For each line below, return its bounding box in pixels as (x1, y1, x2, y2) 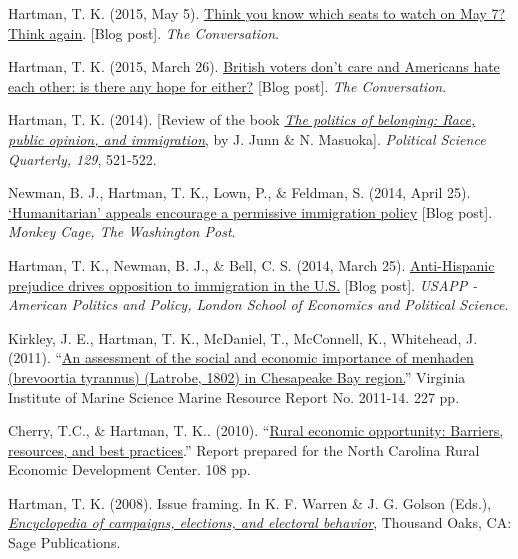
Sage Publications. (8, 532, 121, 553)
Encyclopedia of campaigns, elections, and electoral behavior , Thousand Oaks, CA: (8, 512, 512, 533)
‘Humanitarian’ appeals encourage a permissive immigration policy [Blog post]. (8, 201, 493, 222)
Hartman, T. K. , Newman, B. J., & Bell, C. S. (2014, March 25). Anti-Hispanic (8, 254, 495, 275)
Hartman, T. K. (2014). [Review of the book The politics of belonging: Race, (8, 109, 476, 130)
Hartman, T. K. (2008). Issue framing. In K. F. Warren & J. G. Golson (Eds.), (8, 492, 492, 513)
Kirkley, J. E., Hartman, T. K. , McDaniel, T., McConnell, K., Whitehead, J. (8, 327, 478, 348)
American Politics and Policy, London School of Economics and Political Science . (8, 294, 509, 315)
